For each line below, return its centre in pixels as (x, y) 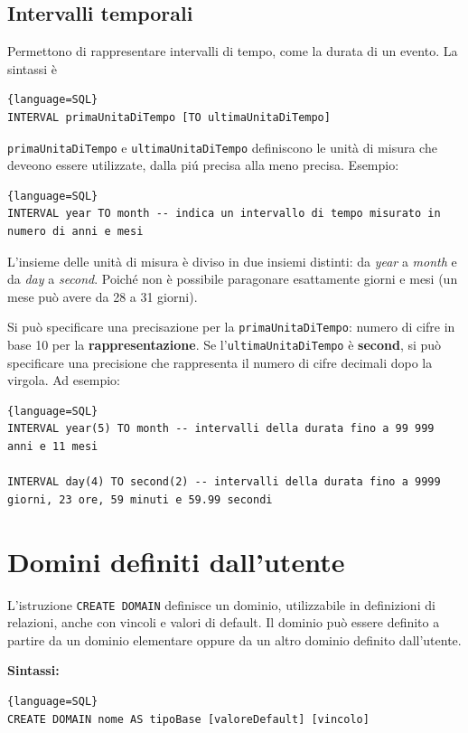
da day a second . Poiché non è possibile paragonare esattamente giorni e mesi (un (233, 279)
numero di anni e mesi (75, 232)
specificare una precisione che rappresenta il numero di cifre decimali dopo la (220, 362)
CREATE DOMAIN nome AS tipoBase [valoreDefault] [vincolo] (188, 719)
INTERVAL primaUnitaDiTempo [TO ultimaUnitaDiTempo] (169, 117)
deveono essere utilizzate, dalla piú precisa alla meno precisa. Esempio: (203, 165)
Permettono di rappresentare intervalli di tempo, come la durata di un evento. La (233, 51)
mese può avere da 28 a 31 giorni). (103, 296)
